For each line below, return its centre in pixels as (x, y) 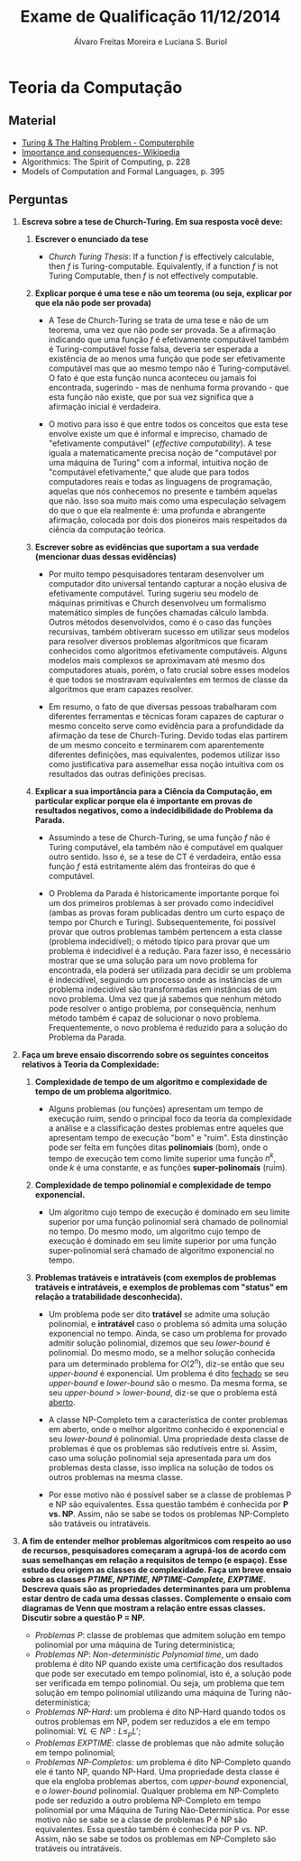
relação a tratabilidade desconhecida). (109, 1297)
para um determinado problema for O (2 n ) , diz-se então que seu (166, 1363)
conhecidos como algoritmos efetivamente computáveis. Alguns (168, 651)
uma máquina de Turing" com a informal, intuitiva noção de (158, 462)
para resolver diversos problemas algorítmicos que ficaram (158, 641)
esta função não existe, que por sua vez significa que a (151, 397)
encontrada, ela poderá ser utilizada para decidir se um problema (170, 970)
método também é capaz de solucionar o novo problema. (155, 1018)
